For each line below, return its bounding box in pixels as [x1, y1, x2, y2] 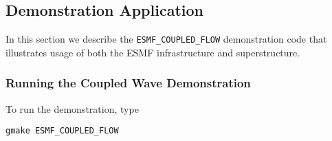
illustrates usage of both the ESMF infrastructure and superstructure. [5, 45, 300, 59]
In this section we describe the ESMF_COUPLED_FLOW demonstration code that [5, 32, 327, 46]
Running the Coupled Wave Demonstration [5, 74, 251, 91]
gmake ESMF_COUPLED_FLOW [5, 126, 119, 136]
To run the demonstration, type [5, 101, 139, 116]
